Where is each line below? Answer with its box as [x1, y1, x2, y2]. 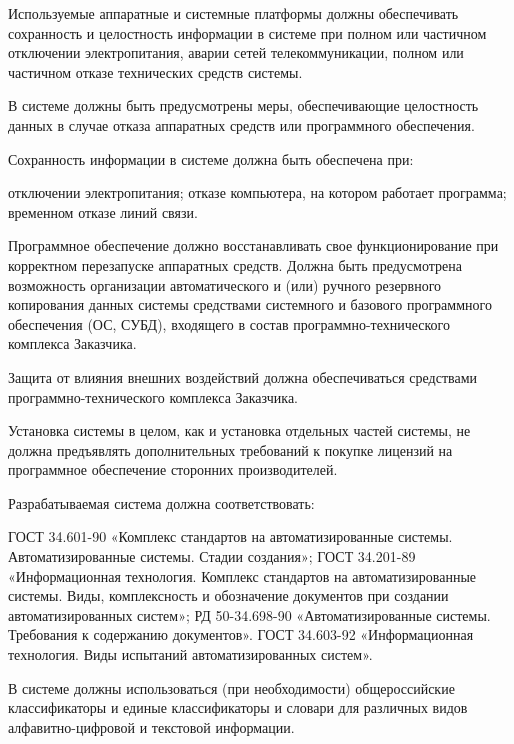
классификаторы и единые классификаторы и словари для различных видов [8, 697, 468, 718]
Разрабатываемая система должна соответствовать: [8, 492, 315, 513]
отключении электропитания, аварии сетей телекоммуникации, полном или [8, 42, 464, 63]
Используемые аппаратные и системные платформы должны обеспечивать [8, 3, 459, 23]
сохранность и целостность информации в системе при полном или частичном [8, 22, 487, 43]
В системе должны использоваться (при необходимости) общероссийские [8, 677, 455, 698]
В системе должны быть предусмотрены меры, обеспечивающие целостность [8, 95, 479, 116]
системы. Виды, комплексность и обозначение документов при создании [8, 585, 449, 606]
